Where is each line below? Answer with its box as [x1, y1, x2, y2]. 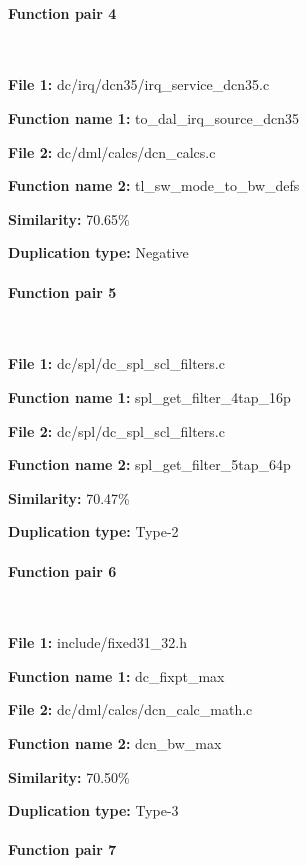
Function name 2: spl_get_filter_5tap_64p [8, 454, 291, 475]
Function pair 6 [8, 560, 117, 581]
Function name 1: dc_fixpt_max [8, 665, 225, 686]
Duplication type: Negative [8, 242, 189, 263]
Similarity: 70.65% [8, 208, 130, 229]
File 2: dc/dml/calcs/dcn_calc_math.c [8, 699, 253, 720]
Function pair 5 [8, 281, 117, 302]
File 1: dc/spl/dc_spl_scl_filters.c [8, 353, 225, 374]
